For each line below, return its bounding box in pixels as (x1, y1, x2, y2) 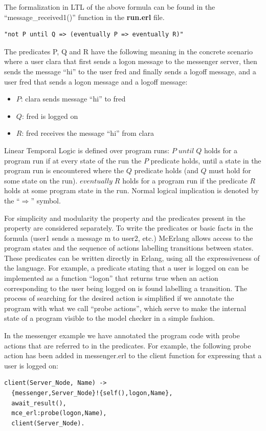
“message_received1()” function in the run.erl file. (4, 11, 165, 22)
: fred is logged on (21, 110, 78, 121)
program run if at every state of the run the (4, 155, 142, 166)
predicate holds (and (134, 165, 198, 176)
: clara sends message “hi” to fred (20, 93, 126, 104)
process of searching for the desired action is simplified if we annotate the (4, 293, 234, 303)
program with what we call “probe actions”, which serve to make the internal (4, 302, 247, 313)
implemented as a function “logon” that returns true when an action (4, 273, 218, 283)
